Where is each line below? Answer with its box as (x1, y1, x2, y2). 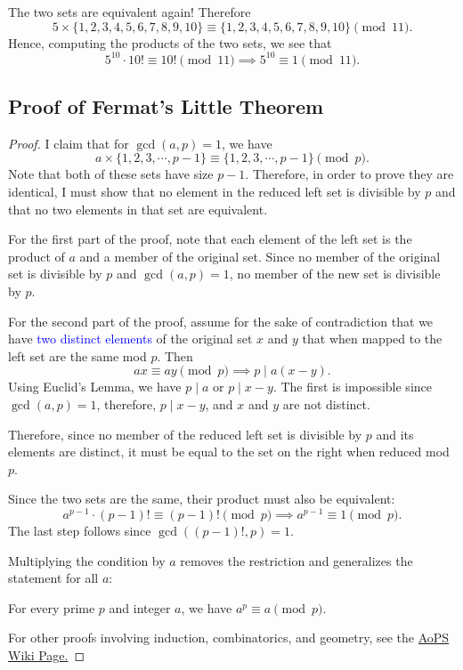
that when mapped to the (302, 329, 443, 348)
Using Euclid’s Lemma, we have (8, 377, 182, 396)
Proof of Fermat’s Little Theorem (8, 93, 324, 120)
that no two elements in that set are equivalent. (8, 199, 268, 218)
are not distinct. (282, 395, 370, 414)
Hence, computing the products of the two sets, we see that (8, 33, 332, 52)
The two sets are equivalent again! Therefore (8, 3, 251, 20)
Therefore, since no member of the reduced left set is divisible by (8, 424, 362, 443)
